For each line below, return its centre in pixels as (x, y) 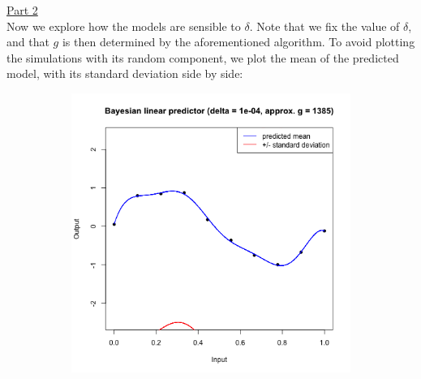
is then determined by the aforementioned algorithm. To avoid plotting (238, 42)
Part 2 (22, 10)
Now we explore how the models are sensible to (124, 26)
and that (28, 42)
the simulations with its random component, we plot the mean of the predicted (203, 57)
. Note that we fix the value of (324, 26)
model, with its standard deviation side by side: (125, 73)
